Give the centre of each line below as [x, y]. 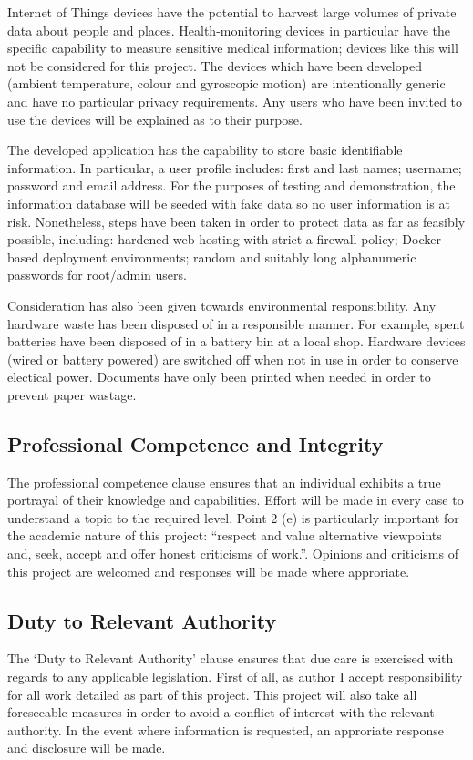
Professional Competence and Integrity [195, 443]
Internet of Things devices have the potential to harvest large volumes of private [232, 12]
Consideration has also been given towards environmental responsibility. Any [222, 305]
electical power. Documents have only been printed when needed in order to [219, 377]
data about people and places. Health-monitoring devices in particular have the [229, 30]
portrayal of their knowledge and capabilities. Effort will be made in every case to [236, 500]
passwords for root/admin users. [97, 275]
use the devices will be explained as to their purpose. [155, 119]
